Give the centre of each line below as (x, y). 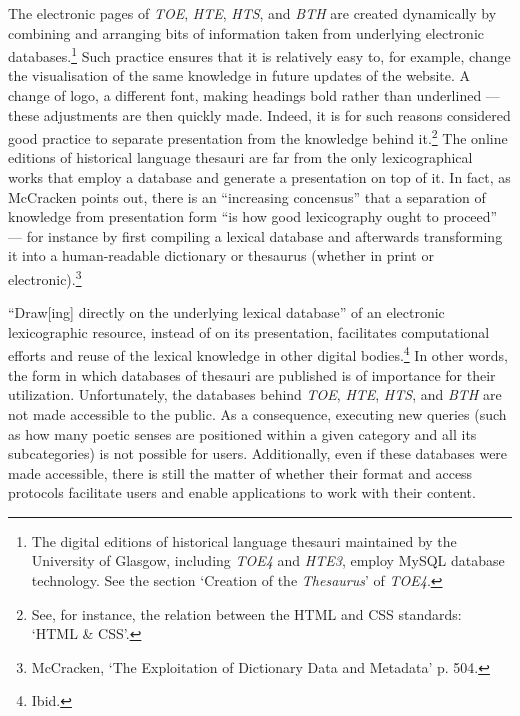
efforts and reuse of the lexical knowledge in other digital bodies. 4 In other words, (258, 354)
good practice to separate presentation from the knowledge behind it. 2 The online (258, 136)
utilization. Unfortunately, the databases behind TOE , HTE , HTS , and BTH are (255, 394)
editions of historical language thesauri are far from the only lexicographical (240, 157)
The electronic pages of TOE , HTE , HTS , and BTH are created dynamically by (252, 13)
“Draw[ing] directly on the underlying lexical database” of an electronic (226, 312)
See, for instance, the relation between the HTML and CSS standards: (246, 613)
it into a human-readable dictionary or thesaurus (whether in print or (221, 255)
